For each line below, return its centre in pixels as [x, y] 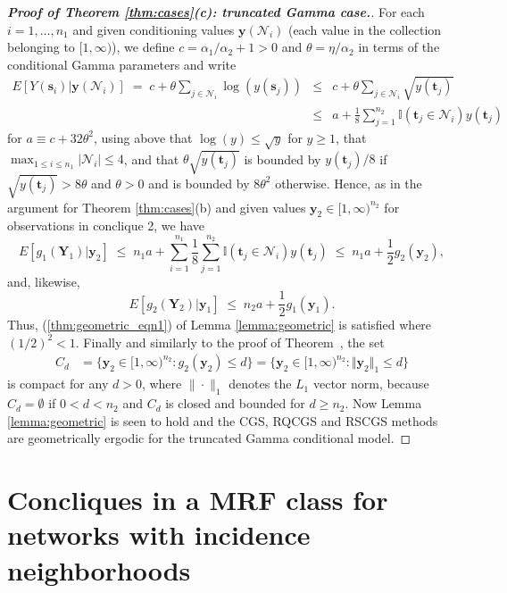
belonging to [41, 47]
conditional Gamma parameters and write [122, 64]
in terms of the [399, 47]
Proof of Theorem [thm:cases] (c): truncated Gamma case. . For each [216, 12]
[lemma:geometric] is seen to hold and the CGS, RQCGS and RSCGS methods [223, 420]
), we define [143, 47]
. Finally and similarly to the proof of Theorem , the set [230, 342]
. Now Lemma [383, 403]
